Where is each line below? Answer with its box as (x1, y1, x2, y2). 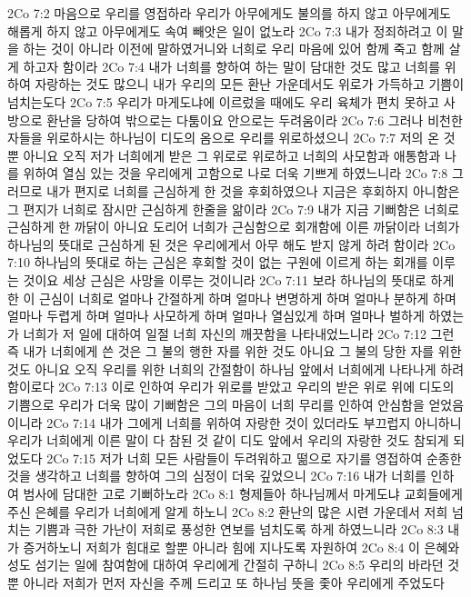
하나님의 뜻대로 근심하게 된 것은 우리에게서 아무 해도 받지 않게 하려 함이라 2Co (7, 234, 456, 254)
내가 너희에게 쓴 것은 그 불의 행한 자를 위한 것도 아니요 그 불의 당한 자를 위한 (23, 342, 462, 361)
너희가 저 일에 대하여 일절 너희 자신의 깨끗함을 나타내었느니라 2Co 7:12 (23, 323, 426, 343)
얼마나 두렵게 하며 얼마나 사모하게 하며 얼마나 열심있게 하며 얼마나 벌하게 (7, 306, 425, 325)
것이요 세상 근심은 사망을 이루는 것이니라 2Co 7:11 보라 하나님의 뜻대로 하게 (23, 270, 455, 289)
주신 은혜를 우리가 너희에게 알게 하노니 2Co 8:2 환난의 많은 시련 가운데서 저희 (7, 502, 448, 521)
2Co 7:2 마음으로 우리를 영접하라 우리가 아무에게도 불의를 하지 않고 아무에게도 (7, 4, 451, 22)
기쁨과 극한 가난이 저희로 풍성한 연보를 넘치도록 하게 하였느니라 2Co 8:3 (35, 520, 444, 539)
